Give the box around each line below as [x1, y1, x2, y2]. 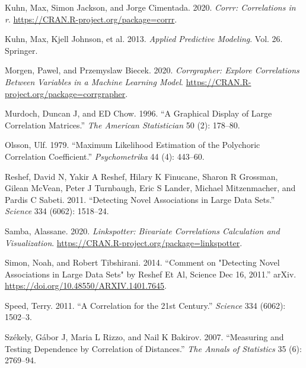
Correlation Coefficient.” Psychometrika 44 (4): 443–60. [5, 150, 205, 162]
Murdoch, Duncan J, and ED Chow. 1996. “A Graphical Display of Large [5, 107, 272, 120]
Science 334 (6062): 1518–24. [5, 205, 109, 217]
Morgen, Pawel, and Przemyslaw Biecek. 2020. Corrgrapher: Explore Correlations [5, 64, 299, 76]
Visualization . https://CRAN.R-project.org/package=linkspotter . [5, 236, 243, 248]
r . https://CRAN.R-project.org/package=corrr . [5, 12, 177, 25]
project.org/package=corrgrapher [5, 87, 126, 99]
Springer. [5, 44, 38, 56]
